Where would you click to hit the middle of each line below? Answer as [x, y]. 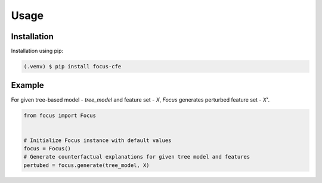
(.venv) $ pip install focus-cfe [72, 67]
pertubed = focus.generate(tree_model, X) [86, 165]
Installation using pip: [37, 51]
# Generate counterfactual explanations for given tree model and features [137, 157]
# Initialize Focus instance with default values [97, 140]
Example [27, 85]
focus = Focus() [47, 149]
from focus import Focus [60, 115]
